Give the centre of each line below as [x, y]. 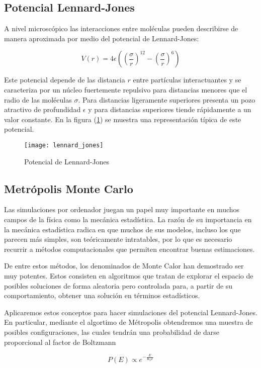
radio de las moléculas [38, 99]
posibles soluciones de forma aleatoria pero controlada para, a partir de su [118, 285]
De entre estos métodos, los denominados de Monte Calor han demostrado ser [124, 266]
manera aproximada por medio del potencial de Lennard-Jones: [102, 38]
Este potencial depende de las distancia [65, 80]
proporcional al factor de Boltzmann [60, 342]
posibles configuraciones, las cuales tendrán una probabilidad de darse [112, 332]
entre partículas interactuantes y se [187, 80]
